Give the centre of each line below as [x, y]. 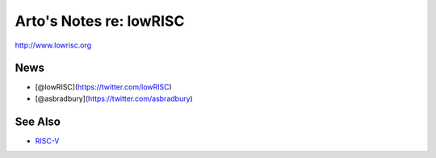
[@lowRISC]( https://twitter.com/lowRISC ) [104, 87]
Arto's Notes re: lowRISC [100, 21]
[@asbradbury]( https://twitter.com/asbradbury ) [114, 98]
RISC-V [47, 140]
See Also [38, 121]
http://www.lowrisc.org [53, 45]
